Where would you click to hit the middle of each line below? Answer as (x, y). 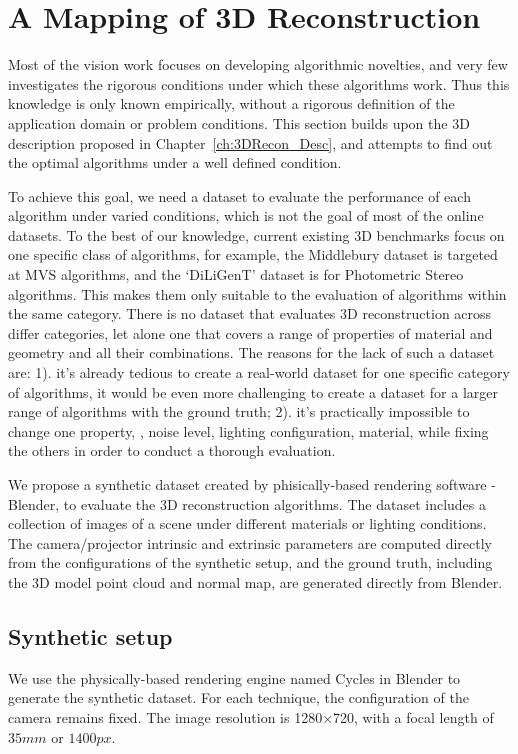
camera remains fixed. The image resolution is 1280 (165, 716)
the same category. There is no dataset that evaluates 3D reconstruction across (250, 313)
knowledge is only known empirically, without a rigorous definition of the (231, 103)
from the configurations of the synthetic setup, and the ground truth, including (250, 562)
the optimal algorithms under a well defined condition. (175, 162)
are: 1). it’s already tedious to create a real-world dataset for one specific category (259, 372)
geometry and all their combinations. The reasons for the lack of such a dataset (251, 352)
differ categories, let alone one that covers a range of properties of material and (250, 332)
